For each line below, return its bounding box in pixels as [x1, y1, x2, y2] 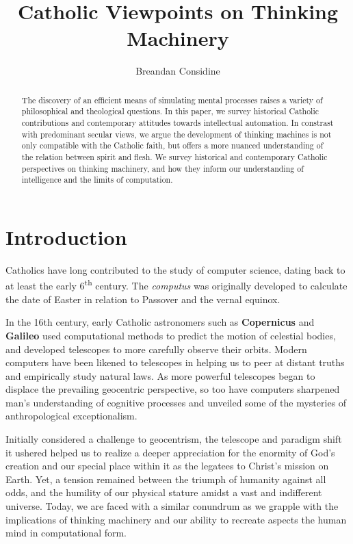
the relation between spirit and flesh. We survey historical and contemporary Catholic [21, 151, 328, 162]
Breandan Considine [135, 64, 220, 78]
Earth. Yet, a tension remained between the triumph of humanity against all [5, 471, 326, 486]
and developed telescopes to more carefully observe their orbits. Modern [5, 341, 307, 356]
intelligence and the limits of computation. [21, 174, 173, 185]
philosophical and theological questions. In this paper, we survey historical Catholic [21, 105, 319, 117]
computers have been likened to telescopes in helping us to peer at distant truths [5, 355, 345, 370]
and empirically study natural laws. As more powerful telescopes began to [5, 368, 315, 383]
